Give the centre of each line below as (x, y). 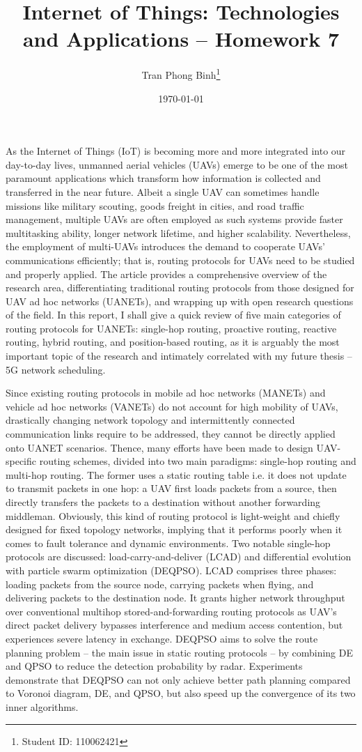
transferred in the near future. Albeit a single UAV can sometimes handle (163, 191)
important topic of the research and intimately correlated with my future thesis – (179, 356)
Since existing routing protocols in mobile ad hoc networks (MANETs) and (166, 393)
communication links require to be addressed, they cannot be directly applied (171, 434)
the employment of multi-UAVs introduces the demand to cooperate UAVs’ (165, 246)
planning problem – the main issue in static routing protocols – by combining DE (180, 652)
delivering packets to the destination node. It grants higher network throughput (175, 598)
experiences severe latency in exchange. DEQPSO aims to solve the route (162, 638)
